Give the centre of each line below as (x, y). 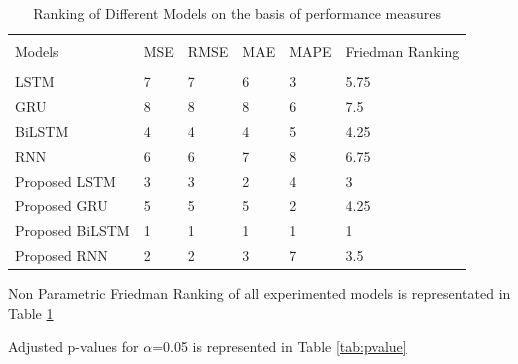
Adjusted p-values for (73, 346)
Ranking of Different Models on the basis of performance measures (237, 13)
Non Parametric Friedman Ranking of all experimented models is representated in (259, 293)
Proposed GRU (61, 205)
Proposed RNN (61, 255)
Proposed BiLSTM (72, 230)
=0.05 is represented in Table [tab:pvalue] (279, 346)
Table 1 (31, 312)
